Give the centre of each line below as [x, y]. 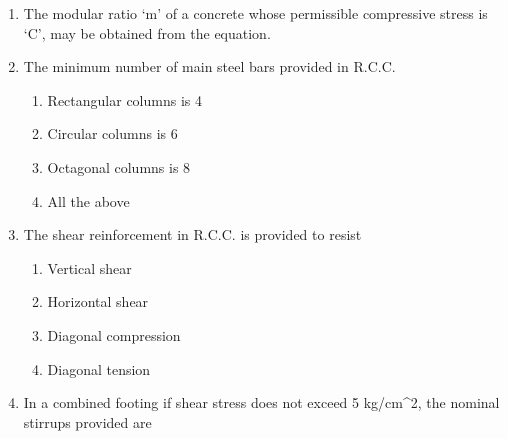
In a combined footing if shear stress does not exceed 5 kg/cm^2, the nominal [261, 402]
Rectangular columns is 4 [124, 99]
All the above [88, 200]
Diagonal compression [114, 334]
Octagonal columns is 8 [119, 166]
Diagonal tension [99, 368]
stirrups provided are [87, 421]
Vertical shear [89, 267]
